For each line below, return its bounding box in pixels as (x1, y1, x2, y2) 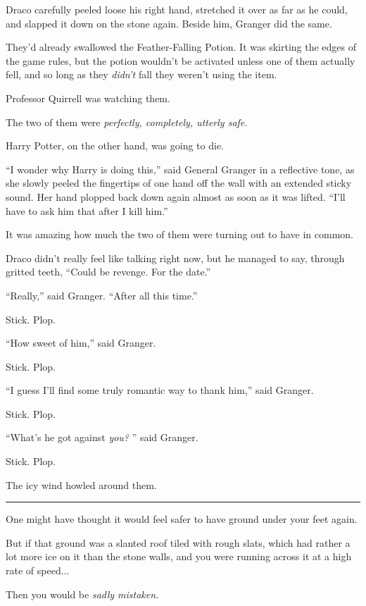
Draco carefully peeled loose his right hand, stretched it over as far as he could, (6, 2, 348, 16)
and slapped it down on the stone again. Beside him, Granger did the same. (6, 16, 332, 30)
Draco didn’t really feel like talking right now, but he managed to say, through (6, 250, 345, 265)
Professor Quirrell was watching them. (6, 90, 170, 105)
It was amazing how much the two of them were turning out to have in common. (6, 227, 353, 242)
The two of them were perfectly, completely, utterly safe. (6, 114, 248, 129)
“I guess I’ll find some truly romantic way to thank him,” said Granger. (6, 383, 314, 397)
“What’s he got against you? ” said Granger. (6, 430, 198, 445)
